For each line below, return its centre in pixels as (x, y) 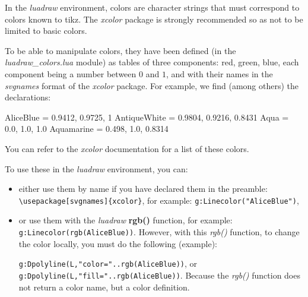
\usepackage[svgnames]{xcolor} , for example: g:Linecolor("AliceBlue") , (159, 200)
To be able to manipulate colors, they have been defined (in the (120, 50)
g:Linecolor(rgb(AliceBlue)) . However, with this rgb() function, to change (159, 231)
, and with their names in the (219, 73)
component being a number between (71, 73)
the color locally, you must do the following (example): (118, 243)
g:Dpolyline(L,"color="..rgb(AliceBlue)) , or (108, 263)
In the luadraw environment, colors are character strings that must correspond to (152, 7)
